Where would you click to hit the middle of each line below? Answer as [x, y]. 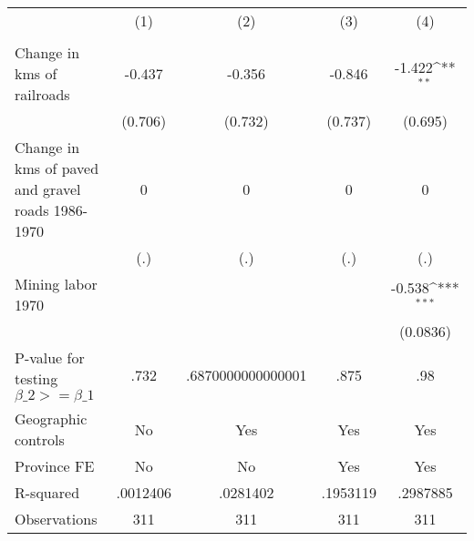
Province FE [55, 466]
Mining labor [56, 284]
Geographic [51, 419]
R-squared [47, 492]
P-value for [50, 357]
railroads [42, 94]
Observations [56, 519]
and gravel [48, 189]
